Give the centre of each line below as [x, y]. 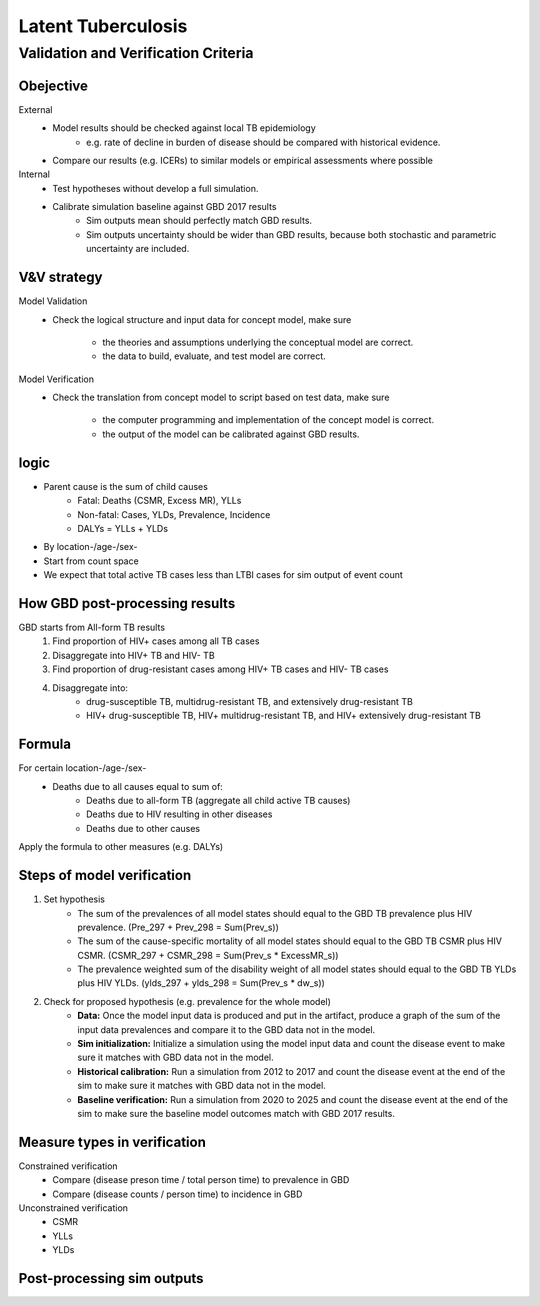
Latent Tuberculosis [103, 26]
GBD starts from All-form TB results [91, 627]
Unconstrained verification [73, 1208]
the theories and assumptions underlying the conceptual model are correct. [258, 342]
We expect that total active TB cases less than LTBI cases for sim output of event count [223, 575]
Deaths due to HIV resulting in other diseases [179, 814]
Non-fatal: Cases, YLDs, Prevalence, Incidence [174, 514]
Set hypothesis [74, 899]
